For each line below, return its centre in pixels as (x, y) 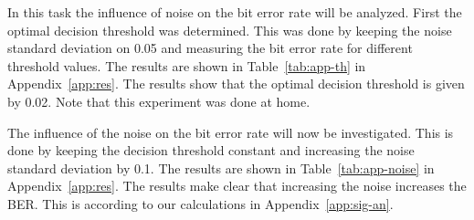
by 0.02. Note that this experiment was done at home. (159, 101)
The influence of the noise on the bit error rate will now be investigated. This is (231, 132)
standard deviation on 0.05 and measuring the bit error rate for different (210, 48)
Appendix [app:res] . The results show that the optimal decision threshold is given (236, 84)
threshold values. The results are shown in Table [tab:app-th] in (187, 65)
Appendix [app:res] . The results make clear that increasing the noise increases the (237, 186)
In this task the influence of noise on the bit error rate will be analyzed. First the (235, 12)
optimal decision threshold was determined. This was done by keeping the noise (230, 30)
